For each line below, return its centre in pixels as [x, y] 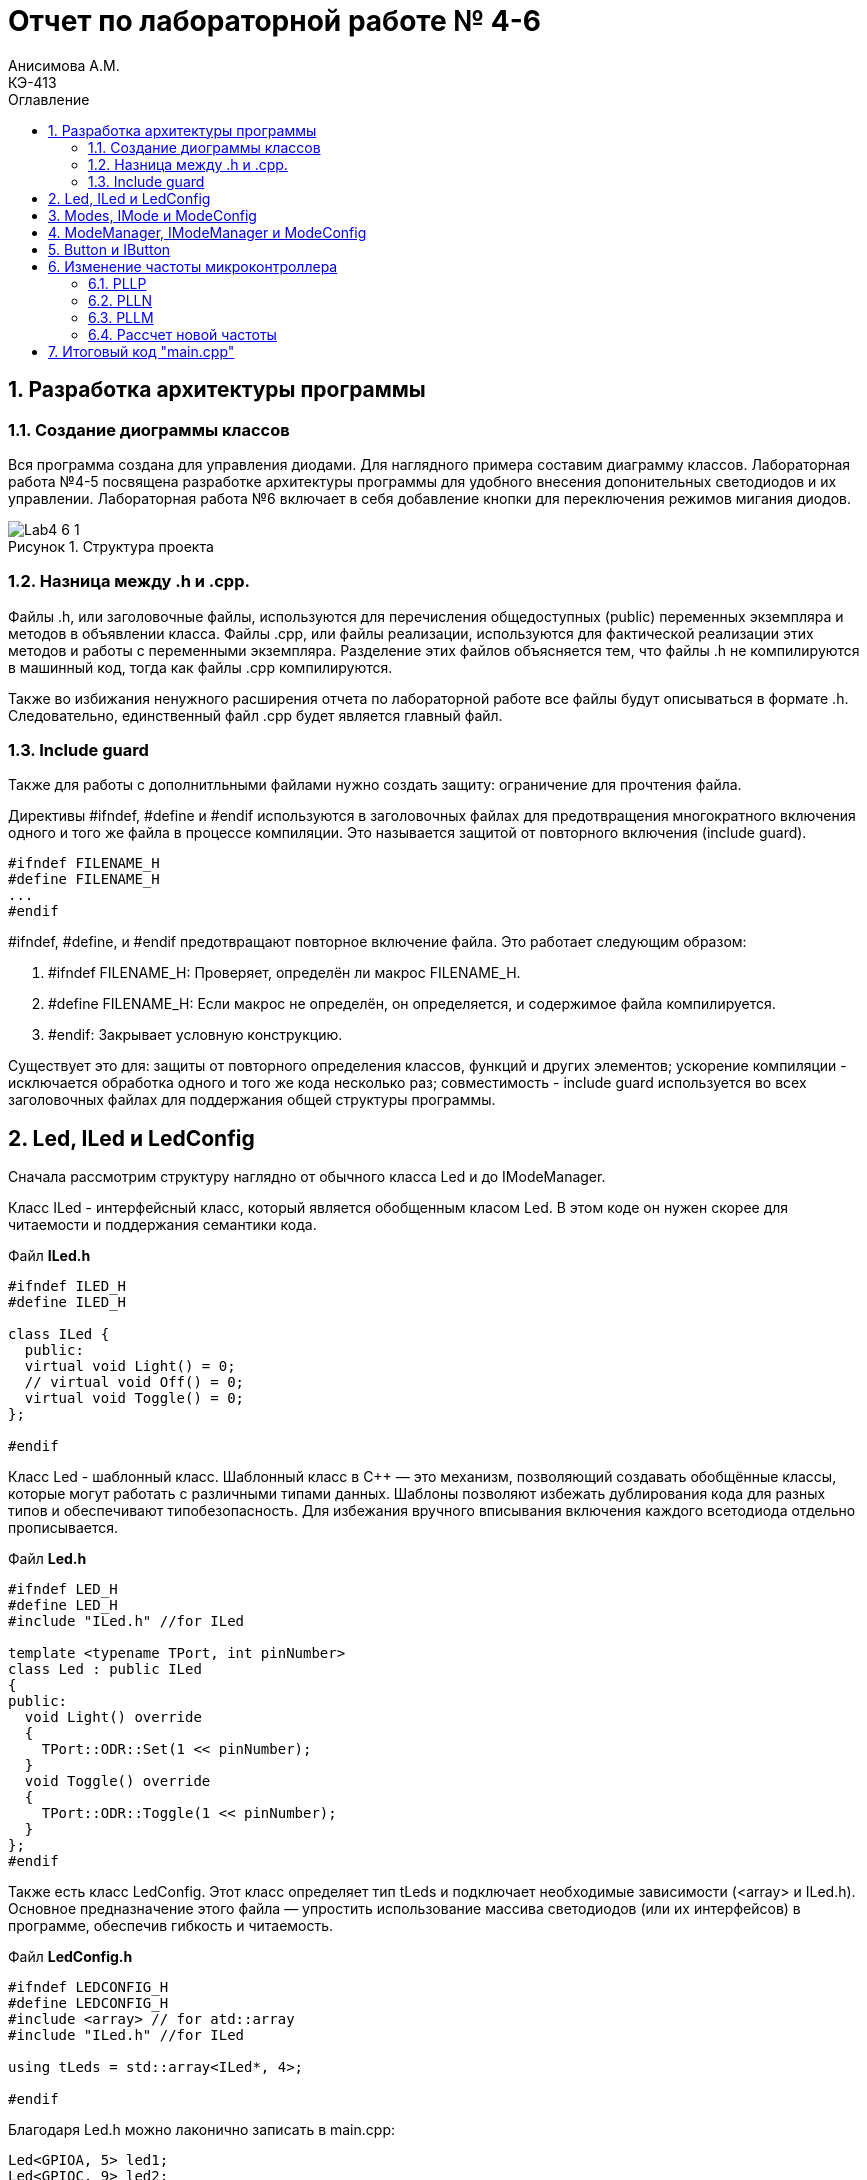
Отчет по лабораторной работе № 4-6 [274, 21]
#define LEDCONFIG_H [88, 2003]
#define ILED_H [67, 1302]
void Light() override [113, 1717]
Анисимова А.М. [64, 65]
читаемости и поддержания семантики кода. [162, 1225]
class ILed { [59, 1334]
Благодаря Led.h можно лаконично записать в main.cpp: [201, 2130]
